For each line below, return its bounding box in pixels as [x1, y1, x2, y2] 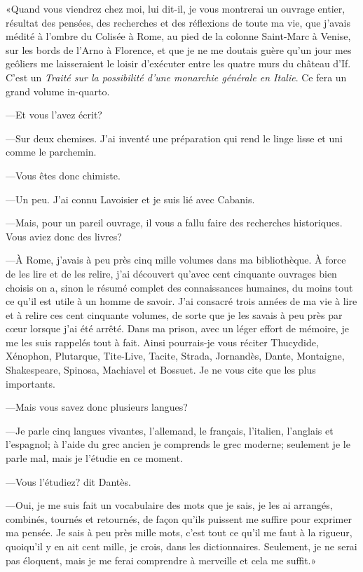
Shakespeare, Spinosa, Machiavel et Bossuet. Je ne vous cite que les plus [6, 362, 316, 377]
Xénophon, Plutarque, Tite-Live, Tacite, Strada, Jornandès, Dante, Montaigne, [6, 348, 345, 363]
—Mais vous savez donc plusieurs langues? [6, 400, 188, 414]
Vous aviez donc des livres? [6, 229, 122, 243]
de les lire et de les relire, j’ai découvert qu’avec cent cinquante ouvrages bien [6, 266, 337, 280]
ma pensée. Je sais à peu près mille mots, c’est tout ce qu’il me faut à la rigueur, [6, 525, 352, 540]
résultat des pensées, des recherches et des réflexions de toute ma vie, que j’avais [6, 15, 350, 29]
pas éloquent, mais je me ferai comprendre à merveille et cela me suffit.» [6, 552, 317, 567]
